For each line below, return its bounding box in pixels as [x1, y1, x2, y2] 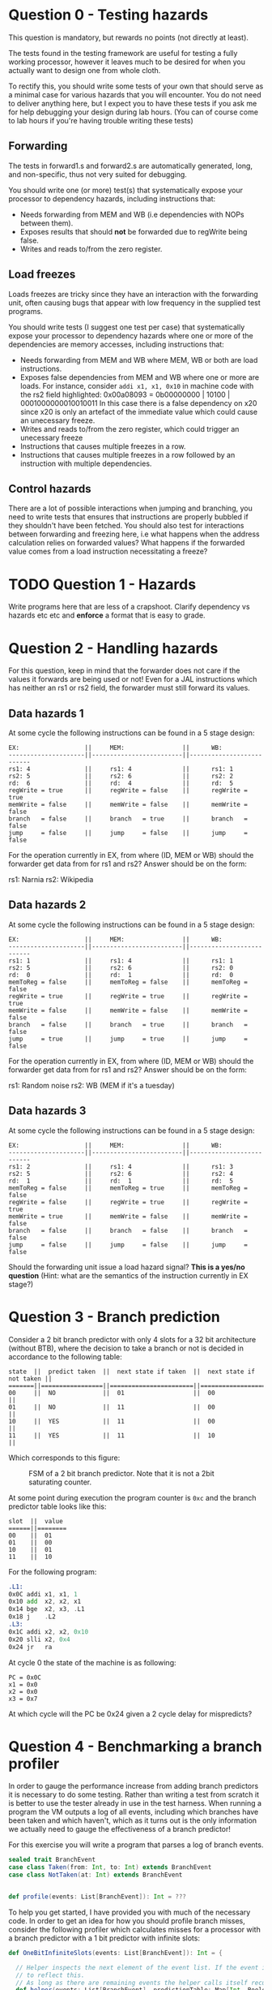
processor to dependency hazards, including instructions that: [8, 193, 216, 204]
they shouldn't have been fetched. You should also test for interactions [8, 521, 244, 531]
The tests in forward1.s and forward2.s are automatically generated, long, [8, 161, 253, 170]
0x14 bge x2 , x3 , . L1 [8, 1605, 85, 1613]
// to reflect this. [15, 1971, 85, 1979]
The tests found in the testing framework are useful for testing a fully [8, 48, 238, 58]
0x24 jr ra [8, 1643, 53, 1651]
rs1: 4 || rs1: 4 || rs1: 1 [8, 765, 233, 773]
